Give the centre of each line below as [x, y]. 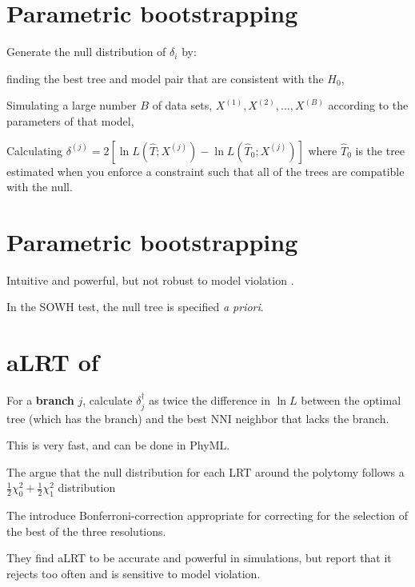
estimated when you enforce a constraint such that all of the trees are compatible [206, 171]
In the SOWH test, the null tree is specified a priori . [135, 307]
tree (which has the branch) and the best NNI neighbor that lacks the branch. [198, 418]
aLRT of [53, 362]
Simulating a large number [72, 105]
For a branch [40, 400]
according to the [368, 105]
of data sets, [182, 105]
